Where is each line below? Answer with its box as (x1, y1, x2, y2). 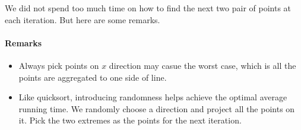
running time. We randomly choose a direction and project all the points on (18, 102, 295, 115)
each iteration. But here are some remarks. (5, 13, 160, 26)
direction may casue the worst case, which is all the (109, 59, 296, 71)
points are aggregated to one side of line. (18, 71, 167, 83)
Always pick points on (18, 59, 99, 71)
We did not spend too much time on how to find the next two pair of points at (5, 2, 292, 14)
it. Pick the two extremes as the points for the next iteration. (18, 114, 242, 126)
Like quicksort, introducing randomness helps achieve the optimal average (18, 91, 287, 103)
